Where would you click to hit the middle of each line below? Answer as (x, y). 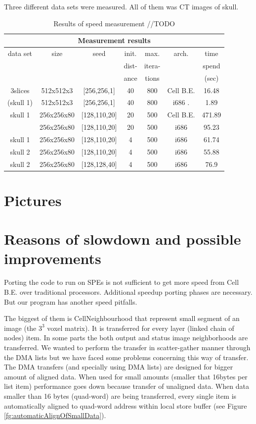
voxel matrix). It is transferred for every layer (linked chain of (141, 328)
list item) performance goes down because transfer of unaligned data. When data (127, 386)
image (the (20, 328)
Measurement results (114, 40)
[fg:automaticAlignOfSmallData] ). (55, 415)
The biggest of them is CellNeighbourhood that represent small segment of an (122, 318)
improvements (53, 258)
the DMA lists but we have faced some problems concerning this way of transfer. (126, 357)
